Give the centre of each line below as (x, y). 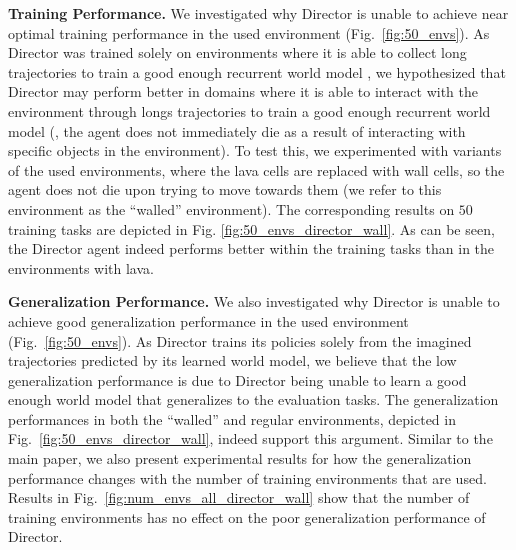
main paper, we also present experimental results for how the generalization (240, 458)
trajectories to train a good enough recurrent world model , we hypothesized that (257, 71)
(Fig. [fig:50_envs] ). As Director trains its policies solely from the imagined (240, 340)
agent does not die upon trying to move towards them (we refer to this (225, 189)
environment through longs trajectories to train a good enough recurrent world (249, 110)
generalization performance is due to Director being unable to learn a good (237, 379)
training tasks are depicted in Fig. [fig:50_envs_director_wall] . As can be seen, (251, 228)
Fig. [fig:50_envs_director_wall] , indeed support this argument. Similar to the (250, 438)
